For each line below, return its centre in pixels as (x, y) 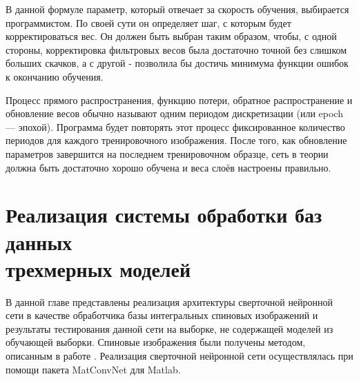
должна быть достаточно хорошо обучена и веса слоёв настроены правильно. (168, 167)
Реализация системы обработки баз (164, 215)
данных (39, 241)
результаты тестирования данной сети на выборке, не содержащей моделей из (169, 328)
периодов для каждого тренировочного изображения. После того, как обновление (176, 140)
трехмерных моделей (98, 268)
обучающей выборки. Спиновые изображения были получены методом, (156, 342)
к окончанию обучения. (55, 76)
